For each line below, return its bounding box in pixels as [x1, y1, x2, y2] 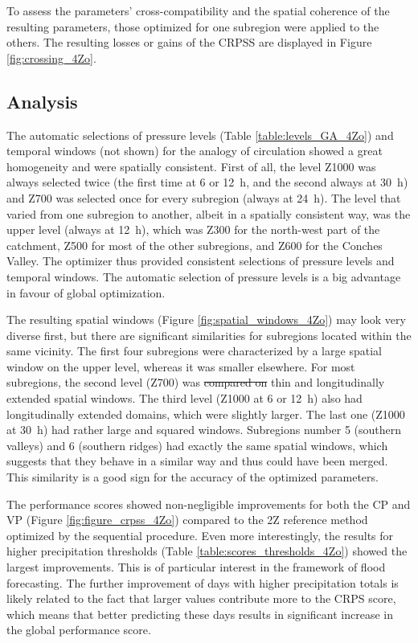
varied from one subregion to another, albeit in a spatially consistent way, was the [6, 205, 411, 222]
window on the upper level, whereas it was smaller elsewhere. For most [6, 358, 355, 375]
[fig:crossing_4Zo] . [6, 49, 96, 66]
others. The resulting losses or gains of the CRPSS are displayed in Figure [6, 34, 372, 51]
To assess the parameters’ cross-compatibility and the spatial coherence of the [6, 2, 390, 18]
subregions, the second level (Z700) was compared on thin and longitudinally [6, 374, 385, 391]
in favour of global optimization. [6, 284, 166, 301]
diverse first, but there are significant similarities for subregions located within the [6, 326, 412, 343]
